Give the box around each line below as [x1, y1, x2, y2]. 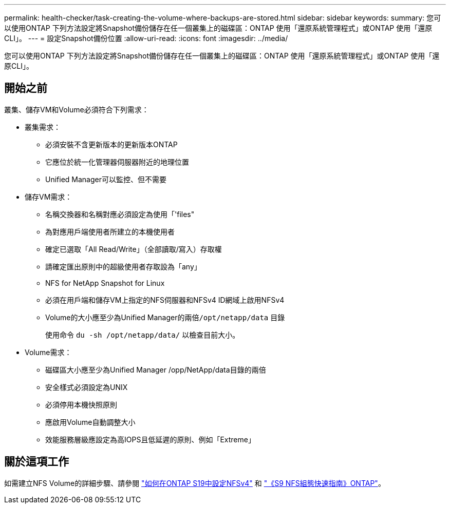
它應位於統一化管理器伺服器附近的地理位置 [45, 157, 189, 166]
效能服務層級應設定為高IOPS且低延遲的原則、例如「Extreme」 [45, 435, 255, 444]
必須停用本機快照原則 [45, 400, 117, 409]
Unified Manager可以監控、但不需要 [45, 174, 166, 184]
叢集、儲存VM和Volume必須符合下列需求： [4, 105, 149, 114]
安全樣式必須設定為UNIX [45, 382, 128, 392]
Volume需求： [25, 347, 72, 357]
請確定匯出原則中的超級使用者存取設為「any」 [45, 262, 201, 271]
